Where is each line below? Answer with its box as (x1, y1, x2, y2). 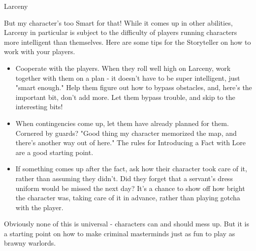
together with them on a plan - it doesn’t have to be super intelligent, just (15, 72, 240, 83)
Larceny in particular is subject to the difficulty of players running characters (4, 27, 237, 37)
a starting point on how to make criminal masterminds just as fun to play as (4, 228, 235, 238)
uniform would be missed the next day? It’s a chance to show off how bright (15, 183, 245, 193)
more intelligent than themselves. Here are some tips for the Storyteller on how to (4, 36, 251, 47)
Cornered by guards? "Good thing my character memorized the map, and (15, 127, 237, 138)
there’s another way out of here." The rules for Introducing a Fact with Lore (15, 137, 246, 148)
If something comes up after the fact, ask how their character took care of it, (15, 163, 247, 174)
